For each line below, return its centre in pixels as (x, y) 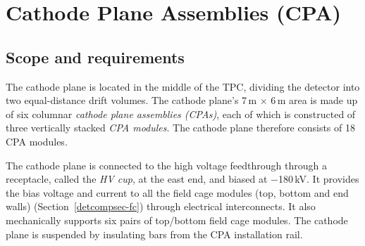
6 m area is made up (314, 100)
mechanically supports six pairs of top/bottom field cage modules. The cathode (177, 220)
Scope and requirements (95, 57)
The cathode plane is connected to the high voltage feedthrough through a (166, 165)
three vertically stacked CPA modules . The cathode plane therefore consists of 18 (180, 128)
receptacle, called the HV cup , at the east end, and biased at (137, 179)
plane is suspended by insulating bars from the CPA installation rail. (154, 234)
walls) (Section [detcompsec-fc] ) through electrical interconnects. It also (161, 206)
